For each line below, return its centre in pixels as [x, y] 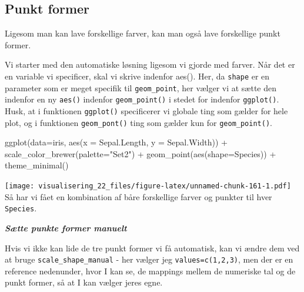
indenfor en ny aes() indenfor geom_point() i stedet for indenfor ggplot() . [142, 99]
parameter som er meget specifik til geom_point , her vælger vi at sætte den [141, 87]
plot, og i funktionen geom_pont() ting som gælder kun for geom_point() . [138, 122]
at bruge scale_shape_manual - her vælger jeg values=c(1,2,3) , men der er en [149, 259]
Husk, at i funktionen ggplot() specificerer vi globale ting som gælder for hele [146, 110]
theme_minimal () [37, 165]
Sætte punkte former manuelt [66, 228]
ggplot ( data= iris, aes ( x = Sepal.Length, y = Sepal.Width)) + [116, 142]
